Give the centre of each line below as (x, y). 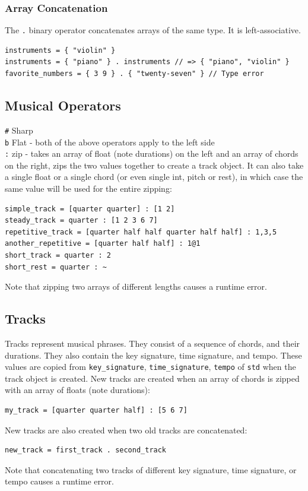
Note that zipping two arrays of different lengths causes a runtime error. (136, 286)
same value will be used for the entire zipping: (88, 189)
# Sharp (19, 130)
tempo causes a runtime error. (59, 481)
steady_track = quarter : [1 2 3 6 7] (81, 221)
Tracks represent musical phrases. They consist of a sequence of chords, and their (153, 343)
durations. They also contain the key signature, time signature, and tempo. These (153, 355)
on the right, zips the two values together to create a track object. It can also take (154, 165)
